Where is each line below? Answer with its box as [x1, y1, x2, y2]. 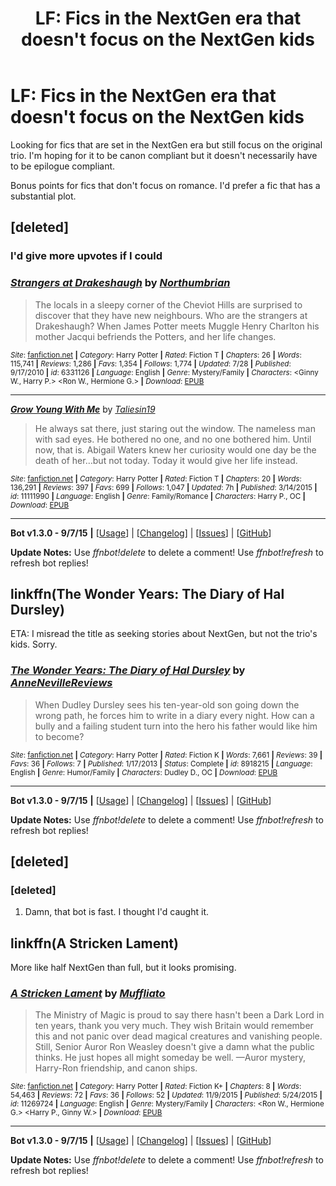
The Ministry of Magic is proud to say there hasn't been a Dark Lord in [34, 1009, 325, 1021]
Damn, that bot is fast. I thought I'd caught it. [24, 906, 210, 918]
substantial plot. [10, 190, 77, 202]
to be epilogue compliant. [10, 160, 116, 172]
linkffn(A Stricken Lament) [10, 935, 179, 952]
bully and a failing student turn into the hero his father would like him [34, 720, 318, 732]
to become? [34, 730, 85, 742]
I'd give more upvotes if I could [10, 249, 163, 263]
